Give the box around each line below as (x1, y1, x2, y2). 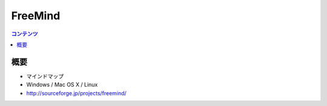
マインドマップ (26, 72, 64, 79)
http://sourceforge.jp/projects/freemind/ (26, 89, 127, 96)
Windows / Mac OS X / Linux (26, 81, 98, 89)
